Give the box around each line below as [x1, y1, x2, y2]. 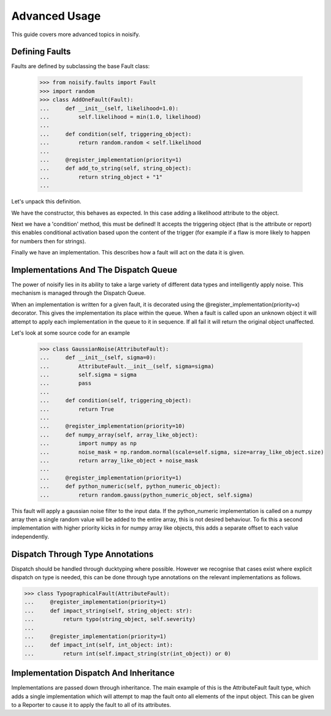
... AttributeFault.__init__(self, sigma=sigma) [39, 362, 215, 370]
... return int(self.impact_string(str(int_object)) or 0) [24, 650, 232, 657]
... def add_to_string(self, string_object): [39, 165, 192, 172]
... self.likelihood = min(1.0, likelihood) [39, 113, 202, 120]
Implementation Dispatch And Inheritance [11, 668, 175, 679]
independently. [11, 533, 49, 540]
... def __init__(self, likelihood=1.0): [39, 105, 179, 112]
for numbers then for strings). [11, 237, 86, 245]
